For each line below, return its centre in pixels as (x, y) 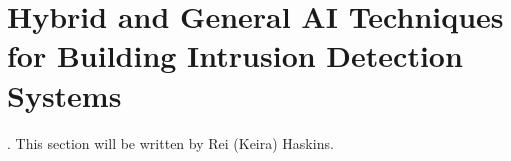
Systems (64, 94)
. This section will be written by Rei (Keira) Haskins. (170, 142)
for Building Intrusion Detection (235, 55)
